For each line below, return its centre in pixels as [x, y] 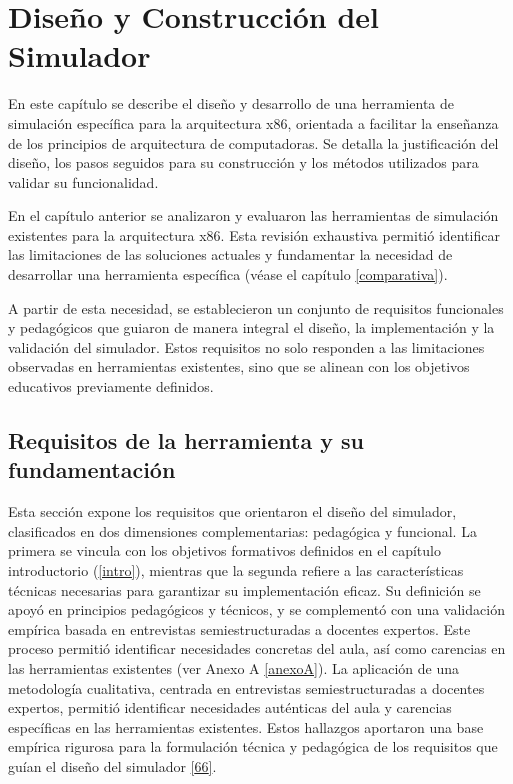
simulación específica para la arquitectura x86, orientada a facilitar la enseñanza [253, 122]
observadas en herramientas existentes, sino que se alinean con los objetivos [239, 366]
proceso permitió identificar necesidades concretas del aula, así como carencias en [257, 648]
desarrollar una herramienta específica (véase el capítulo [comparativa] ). [228, 274]
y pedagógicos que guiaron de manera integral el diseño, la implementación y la [251, 327]
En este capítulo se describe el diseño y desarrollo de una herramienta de [231, 103]
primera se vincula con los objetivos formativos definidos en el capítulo [224, 550]
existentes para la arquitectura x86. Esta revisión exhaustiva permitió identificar [254, 234]
